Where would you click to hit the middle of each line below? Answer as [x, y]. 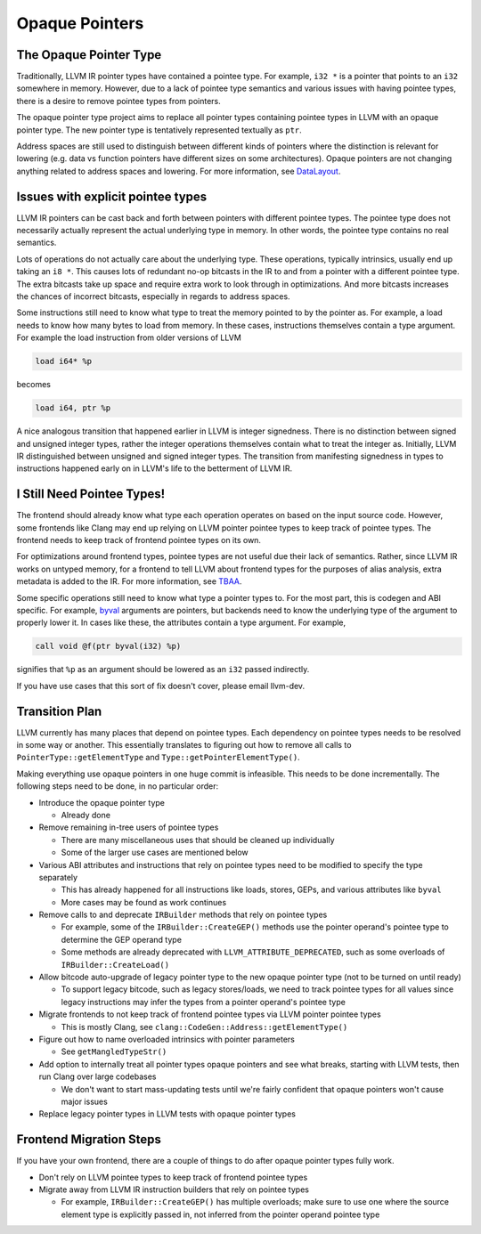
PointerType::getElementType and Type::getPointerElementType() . [158, 758]
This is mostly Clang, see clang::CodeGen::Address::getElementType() [204, 1027]
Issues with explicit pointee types [112, 196]
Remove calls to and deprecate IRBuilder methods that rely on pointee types [183, 915]
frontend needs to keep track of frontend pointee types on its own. [139, 540]
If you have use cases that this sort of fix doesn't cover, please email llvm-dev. [161, 686]
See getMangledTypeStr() [114, 1051]
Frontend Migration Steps [89, 1140]
